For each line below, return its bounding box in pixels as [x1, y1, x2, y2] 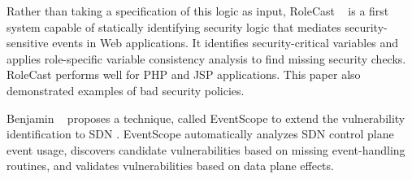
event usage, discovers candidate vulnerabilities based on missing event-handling [7, 141, 405, 158]
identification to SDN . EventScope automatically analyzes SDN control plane [7, 125, 394, 142]
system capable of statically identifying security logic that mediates [7, 18, 341, 35]
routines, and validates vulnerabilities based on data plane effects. [7, 157, 334, 174]
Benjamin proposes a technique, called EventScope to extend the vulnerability [7, 109, 405, 126]
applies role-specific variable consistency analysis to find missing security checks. [7, 50, 406, 67]
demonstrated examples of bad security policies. [7, 81, 245, 98]
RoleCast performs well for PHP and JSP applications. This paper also [7, 66, 361, 83]
